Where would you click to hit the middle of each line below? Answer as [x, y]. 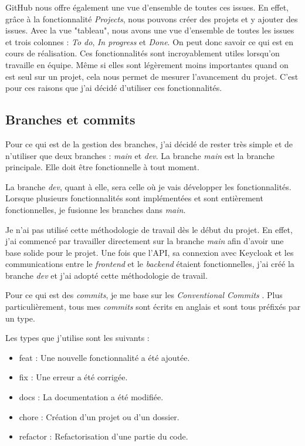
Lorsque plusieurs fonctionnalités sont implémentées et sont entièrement [134, 198]
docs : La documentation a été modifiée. [91, 397]
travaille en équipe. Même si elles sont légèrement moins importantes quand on [147, 64]
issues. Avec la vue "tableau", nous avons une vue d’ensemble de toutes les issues [150, 30]
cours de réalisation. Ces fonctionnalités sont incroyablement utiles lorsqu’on [143, 53]
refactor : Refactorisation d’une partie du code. [104, 436]
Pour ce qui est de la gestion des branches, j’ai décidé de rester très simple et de [149, 143]
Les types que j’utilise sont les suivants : [77, 338]
